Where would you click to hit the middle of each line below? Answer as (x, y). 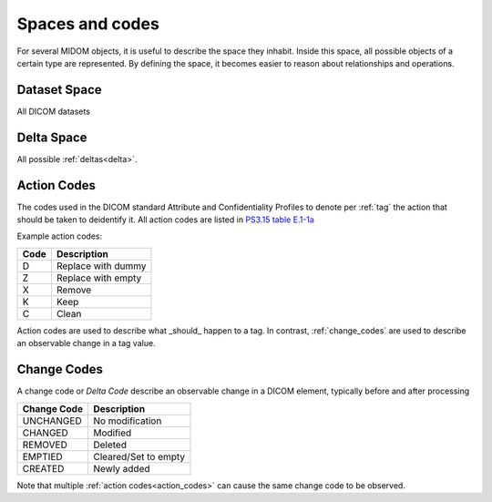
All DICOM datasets (54, 111)
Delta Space (52, 137)
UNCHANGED (52, 421)
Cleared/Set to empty (139, 456)
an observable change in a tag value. (86, 343)
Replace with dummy (101, 266)
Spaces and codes (88, 24)
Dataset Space (59, 90)
